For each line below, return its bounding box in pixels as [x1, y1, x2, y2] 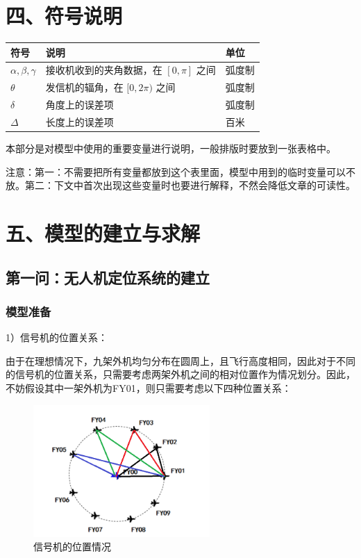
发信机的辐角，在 [45, 80, 124, 95]
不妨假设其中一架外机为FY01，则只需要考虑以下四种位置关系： [6, 381, 292, 395]
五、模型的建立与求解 [6, 219, 201, 247]
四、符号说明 [6, 1, 123, 30]
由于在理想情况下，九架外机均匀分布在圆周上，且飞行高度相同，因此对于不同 [6, 353, 355, 368]
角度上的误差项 [45, 97, 114, 112]
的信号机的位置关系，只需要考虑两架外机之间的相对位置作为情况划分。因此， [6, 367, 355, 381]
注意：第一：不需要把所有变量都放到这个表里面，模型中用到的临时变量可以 [6, 164, 346, 179]
